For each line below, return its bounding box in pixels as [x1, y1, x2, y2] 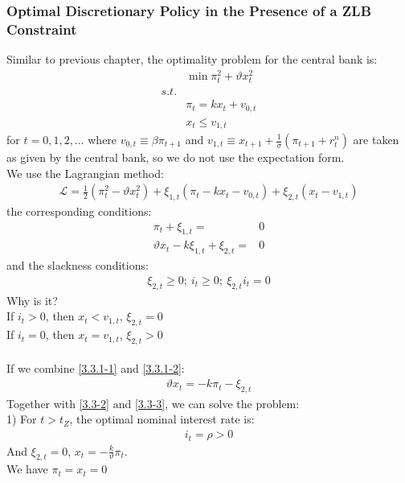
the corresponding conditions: [6, 203, 152, 220]
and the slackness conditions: [6, 257, 149, 274]
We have [6, 460, 48, 477]
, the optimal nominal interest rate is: [69, 411, 255, 427]
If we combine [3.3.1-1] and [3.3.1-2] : [6, 360, 185, 377]
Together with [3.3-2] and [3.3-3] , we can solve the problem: [6, 394, 300, 411]
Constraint [6, 19, 77, 39]
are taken [353, 131, 399, 147]
